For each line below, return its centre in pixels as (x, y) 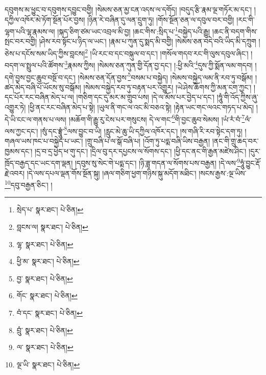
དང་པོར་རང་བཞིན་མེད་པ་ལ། (39, 97)
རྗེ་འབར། (15, 173)
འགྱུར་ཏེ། (15, 107)
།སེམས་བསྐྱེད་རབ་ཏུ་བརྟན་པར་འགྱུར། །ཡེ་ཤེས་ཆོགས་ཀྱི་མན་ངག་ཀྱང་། (167, 87)
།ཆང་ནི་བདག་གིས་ (235, 31)
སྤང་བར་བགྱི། (21, 41)
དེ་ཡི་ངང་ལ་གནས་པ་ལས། (36, 119)
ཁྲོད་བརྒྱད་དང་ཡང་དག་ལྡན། (39, 162)
